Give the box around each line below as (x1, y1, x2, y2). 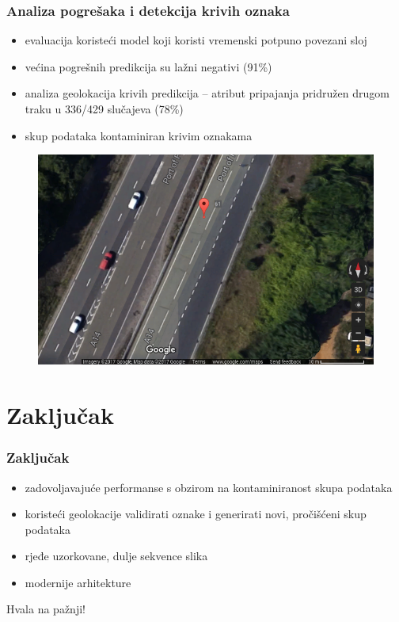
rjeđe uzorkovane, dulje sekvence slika (25, 548, 208, 564)
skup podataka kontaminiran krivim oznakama (25, 127, 253, 143)
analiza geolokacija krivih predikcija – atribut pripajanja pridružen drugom (25, 85, 389, 101)
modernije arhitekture (25, 574, 131, 590)
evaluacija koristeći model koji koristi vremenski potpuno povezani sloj (25, 32, 367, 48)
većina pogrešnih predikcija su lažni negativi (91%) (25, 58, 272, 74)
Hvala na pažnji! (6, 601, 85, 617)
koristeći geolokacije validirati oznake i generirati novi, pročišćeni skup (25, 506, 367, 522)
